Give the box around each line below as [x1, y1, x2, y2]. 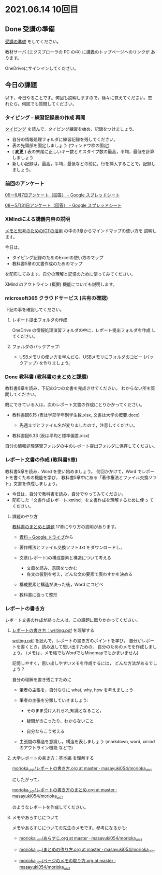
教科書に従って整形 [19, 592, 58, 597]
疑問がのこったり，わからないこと [26, 717, 94, 724]
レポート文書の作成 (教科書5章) [5, 456, 78, 463]
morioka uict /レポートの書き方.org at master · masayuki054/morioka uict [12, 765, 152, 772]
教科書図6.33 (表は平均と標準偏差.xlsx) [12, 433, 90, 438]
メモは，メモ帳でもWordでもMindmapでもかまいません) [27, 649, 139, 656]
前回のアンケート [5, 180, 45, 187]
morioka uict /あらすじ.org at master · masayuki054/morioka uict [19, 835, 142, 842]
